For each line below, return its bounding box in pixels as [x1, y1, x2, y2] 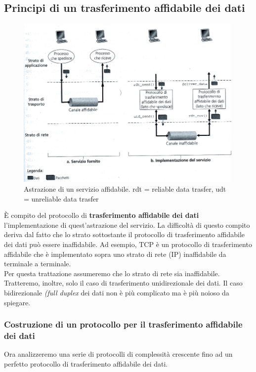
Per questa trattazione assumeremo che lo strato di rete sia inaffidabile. [4, 268, 220, 278]
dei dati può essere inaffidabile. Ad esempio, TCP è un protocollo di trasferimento [4, 239, 252, 249]
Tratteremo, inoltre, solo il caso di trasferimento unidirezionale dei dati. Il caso [4, 278, 243, 288]
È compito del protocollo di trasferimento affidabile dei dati [4, 210, 199, 220]
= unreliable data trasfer [24, 193, 99, 204]
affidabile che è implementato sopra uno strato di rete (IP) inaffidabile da [4, 248, 226, 259]
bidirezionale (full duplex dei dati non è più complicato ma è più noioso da [4, 287, 229, 297]
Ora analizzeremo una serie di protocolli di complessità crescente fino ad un [4, 349, 233, 359]
